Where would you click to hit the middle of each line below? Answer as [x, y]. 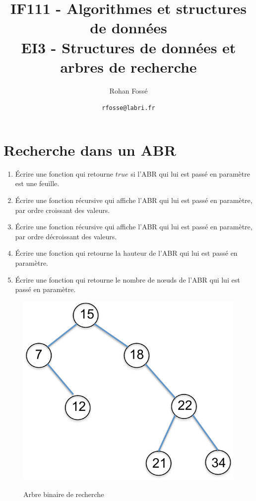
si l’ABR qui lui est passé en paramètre [190, 173]
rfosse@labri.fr [128, 108]
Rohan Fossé [128, 90]
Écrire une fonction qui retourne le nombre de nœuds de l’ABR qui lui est [128, 279]
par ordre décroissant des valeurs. [66, 236]
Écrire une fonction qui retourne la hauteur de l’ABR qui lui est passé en [126, 253]
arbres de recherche [128, 66]
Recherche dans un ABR [90, 150]
